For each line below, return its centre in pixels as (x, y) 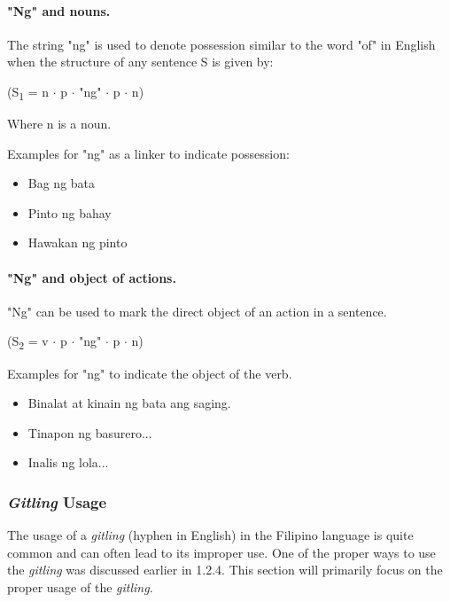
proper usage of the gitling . (80, 586)
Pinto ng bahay (70, 212)
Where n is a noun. (59, 124)
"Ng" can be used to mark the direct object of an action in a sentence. (197, 311)
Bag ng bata (62, 183)
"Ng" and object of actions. (92, 277)
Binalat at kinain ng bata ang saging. (129, 403)
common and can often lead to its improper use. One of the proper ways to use (221, 552)
